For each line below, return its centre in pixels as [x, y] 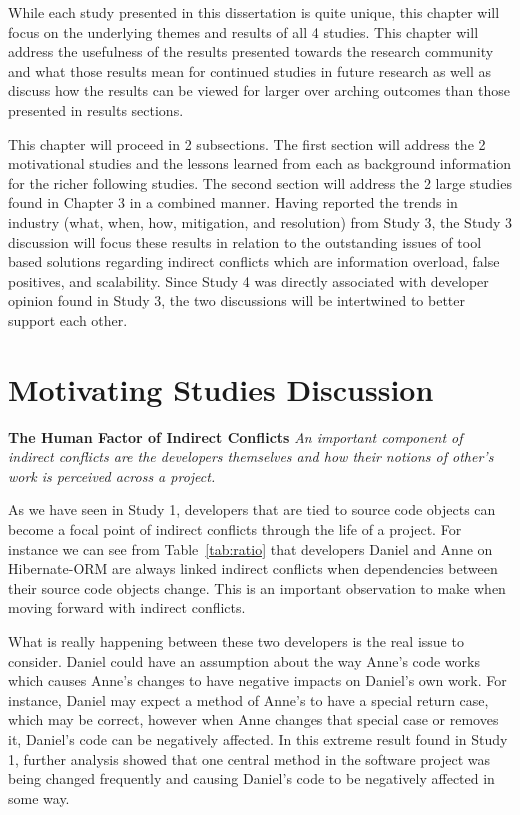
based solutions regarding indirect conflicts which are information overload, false [254, 261]
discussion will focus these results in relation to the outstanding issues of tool [245, 241]
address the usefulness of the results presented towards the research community [251, 51]
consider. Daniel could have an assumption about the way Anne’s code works [244, 660]
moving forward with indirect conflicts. [127, 607]
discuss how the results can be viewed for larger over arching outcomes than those [259, 90]
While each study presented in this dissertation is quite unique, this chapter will [254, 12]
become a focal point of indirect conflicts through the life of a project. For [235, 529]
